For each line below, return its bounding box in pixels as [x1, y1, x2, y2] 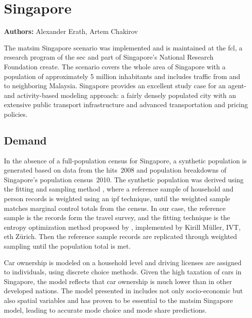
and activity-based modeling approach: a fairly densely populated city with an [4, 90, 236, 100]
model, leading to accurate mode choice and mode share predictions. [4, 304, 207, 315]
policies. [4, 109, 28, 119]
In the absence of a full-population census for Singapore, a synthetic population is [4, 155, 247, 165]
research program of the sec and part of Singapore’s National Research [4, 52, 214, 62]
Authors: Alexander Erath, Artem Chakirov [4, 26, 138, 36]
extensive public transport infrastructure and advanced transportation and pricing [4, 99, 248, 110]
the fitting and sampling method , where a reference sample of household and [4, 184, 234, 194]
